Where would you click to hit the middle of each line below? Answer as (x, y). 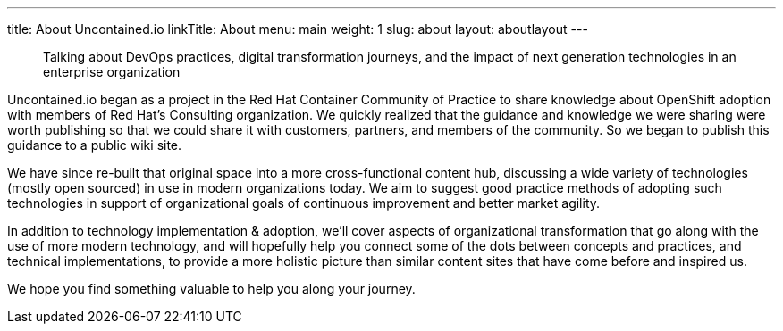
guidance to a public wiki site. (95, 145)
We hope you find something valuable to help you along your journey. (211, 289)
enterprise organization (112, 72)
